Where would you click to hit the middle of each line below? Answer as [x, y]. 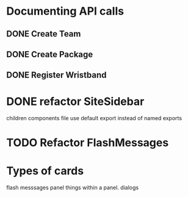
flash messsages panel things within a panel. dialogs [73, 188]
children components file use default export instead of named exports [94, 118]
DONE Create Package [50, 54]
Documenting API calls [65, 11]
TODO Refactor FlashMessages [88, 143]
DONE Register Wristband [56, 75]
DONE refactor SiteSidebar [75, 101]
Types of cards [45, 170]
